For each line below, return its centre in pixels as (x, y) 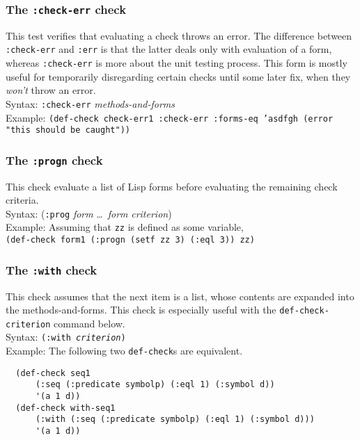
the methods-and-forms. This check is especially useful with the (141, 310)
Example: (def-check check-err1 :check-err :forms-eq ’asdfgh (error (170, 117)
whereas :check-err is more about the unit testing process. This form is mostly (177, 63)
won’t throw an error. (51, 90)
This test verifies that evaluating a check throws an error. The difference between (179, 35)
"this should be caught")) (68, 130)
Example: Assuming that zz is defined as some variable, (125, 227)
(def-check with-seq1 (65, 408)
